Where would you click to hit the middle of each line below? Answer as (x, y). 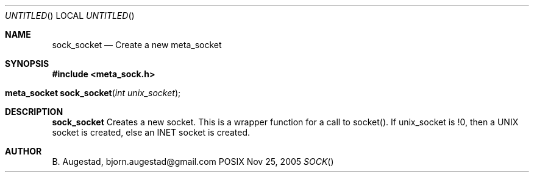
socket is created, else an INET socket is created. (151, 132)
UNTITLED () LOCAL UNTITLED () (70, 16)
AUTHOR (23, 151)
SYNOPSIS (27, 64)
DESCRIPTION (34, 112)
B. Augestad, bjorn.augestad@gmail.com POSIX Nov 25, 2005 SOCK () (193, 161)
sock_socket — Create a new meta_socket (137, 45)
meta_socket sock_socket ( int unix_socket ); (93, 93)
